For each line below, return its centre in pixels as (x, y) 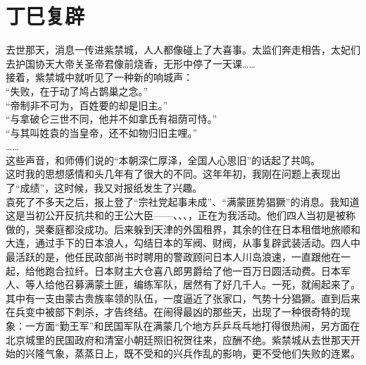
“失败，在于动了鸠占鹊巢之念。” (77, 91)
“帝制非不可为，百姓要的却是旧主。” (87, 105)
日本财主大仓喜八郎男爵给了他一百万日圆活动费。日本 (217, 270)
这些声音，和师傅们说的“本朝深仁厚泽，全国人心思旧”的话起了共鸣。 (163, 160)
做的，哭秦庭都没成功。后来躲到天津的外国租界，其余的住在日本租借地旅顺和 (183, 229)
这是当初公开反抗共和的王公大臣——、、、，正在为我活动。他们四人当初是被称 (181, 215)
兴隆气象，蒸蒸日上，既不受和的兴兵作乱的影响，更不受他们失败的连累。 (193, 353)
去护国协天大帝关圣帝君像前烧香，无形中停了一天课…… (131, 63)
